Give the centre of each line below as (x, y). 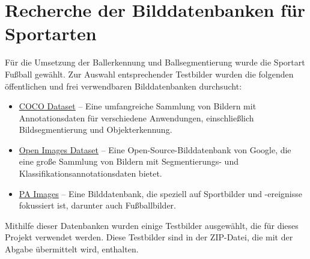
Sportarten (51, 33)
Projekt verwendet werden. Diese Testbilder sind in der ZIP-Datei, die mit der (149, 237)
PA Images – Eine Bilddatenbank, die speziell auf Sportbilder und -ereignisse (161, 193)
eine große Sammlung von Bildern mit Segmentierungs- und (129, 161)
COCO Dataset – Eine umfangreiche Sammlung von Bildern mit (138, 106)
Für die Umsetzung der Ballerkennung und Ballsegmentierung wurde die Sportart (155, 62)
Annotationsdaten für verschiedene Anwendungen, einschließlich (136, 117)
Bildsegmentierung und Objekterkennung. (96, 129)
